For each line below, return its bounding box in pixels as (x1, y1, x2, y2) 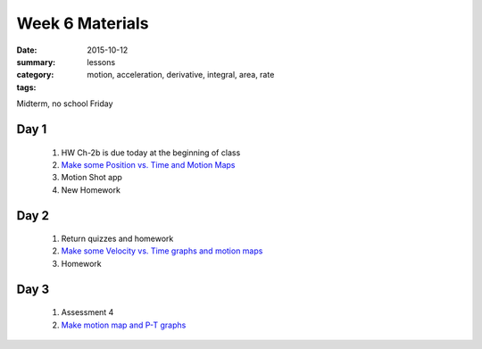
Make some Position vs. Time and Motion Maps (61, 159, 236, 170)
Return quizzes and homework (61, 233, 174, 245)
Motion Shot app (61, 172, 122, 183)
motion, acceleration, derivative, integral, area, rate (87, 70, 275, 80)
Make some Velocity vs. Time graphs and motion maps (61, 245, 263, 256)
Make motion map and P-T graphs (61, 320, 187, 330)
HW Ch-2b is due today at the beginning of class (61, 147, 241, 158)
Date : (16, 45, 37, 55)
